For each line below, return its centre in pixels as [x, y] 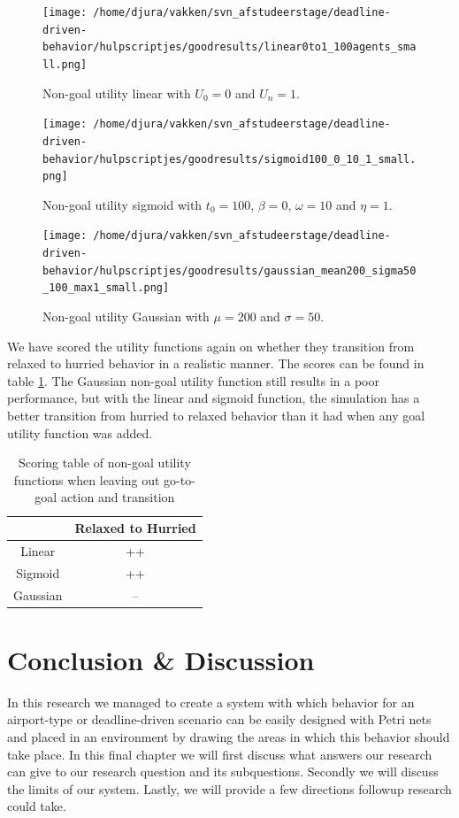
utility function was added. [80, 432]
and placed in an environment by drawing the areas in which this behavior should [229, 736]
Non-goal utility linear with [117, 93]
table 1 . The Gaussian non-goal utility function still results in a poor [193, 380]
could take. [37, 806]
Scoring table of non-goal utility [104, 463]
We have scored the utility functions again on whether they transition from [211, 346]
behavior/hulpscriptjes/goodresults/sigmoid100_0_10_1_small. [229, 159]
